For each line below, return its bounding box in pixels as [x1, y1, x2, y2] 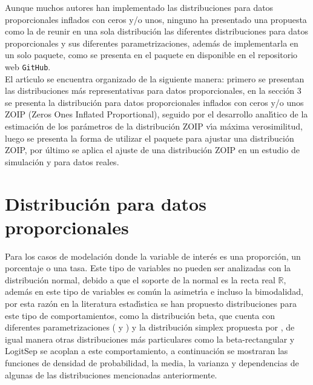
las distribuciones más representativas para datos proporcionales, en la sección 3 [5, 84, 301, 97]
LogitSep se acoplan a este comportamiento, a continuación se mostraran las [5, 344, 288, 357]
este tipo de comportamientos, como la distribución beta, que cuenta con [5, 309, 275, 321]
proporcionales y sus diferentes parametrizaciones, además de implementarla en [5, 36, 298, 49]
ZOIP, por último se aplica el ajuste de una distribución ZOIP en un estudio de [5, 143, 300, 156]
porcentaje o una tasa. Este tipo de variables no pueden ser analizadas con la [5, 262, 291, 274]
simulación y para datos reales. [5, 155, 119, 168]
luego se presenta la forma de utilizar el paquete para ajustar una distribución [5, 131, 294, 144]
